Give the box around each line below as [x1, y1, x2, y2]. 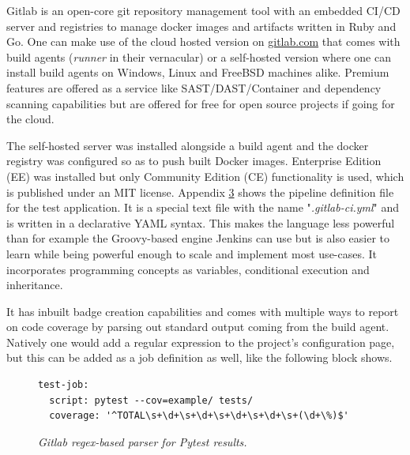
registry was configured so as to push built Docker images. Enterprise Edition [6, 152, 382, 169]
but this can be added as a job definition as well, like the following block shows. [6, 349, 393, 366]
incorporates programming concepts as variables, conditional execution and [6, 261, 370, 277]
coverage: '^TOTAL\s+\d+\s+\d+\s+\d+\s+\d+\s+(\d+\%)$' [49, 410, 349, 422]
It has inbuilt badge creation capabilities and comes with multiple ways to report [6, 303, 399, 319]
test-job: [38, 379, 89, 391]
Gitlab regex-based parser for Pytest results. [38, 433, 247, 449]
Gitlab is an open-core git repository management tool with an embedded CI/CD [6, 2, 401, 18]
